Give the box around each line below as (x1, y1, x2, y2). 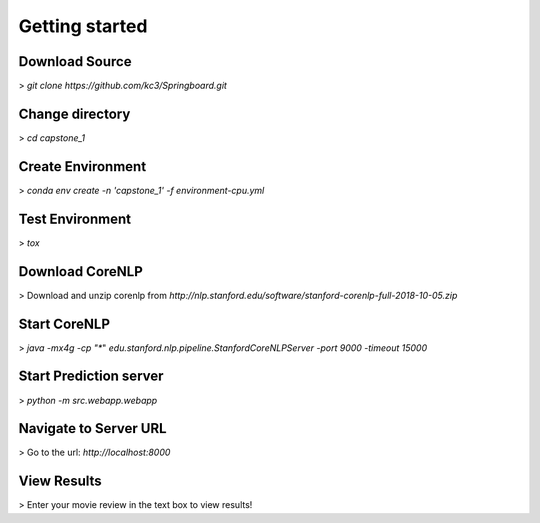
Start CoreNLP (18, 315, 110, 332)
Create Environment (18, 158, 147, 175)
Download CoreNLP (18, 263, 144, 280)
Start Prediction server (18, 368, 164, 385)
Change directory (18, 105, 131, 122)
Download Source (18, 53, 132, 70)
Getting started (18, 15, 148, 37)
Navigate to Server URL (18, 420, 167, 437)
